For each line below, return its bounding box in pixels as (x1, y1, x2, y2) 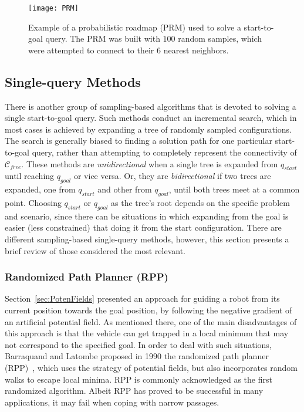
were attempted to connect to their (28, 43, 154, 56)
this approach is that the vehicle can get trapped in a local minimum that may (5, 327, 289, 339)
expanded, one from (5, 183, 76, 195)
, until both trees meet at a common (168, 183, 300, 195)
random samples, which (178, 32, 262, 45)
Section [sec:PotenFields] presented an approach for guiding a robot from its (5, 292, 280, 305)
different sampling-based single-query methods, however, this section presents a (5, 232, 289, 245)
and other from (97, 183, 152, 195)
